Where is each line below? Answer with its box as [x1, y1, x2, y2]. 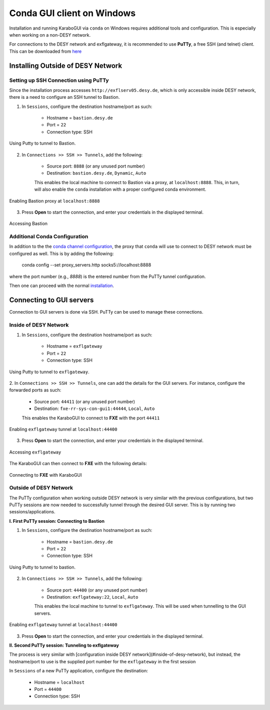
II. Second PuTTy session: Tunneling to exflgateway [9, 642, 119, 648]
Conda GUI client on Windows [9, 8, 136, 19]
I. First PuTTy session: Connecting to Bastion [9, 518, 105, 524]
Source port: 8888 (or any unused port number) [46, 163, 145, 169]
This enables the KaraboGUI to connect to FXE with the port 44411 [21, 414, 160, 421]
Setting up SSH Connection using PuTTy [9, 77, 109, 84]
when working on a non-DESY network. [9, 32, 91, 38]
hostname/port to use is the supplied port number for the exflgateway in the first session [9, 658, 196, 664]
